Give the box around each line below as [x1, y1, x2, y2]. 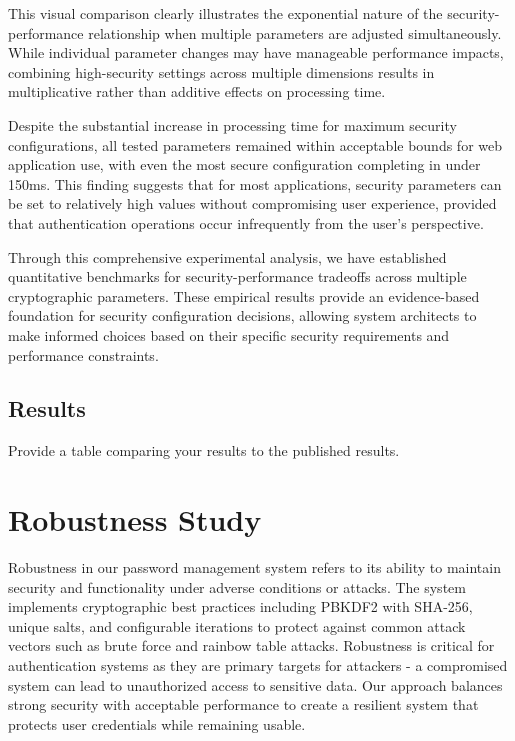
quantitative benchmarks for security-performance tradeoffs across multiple [8, 266, 467, 287]
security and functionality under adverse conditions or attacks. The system [8, 576, 466, 597]
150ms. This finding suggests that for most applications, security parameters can [8, 173, 502, 194]
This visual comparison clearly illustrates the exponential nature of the [8, 3, 443, 23]
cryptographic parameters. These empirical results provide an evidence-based [8, 285, 480, 306]
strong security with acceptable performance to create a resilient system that [8, 694, 479, 715]
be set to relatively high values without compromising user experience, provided [8, 193, 497, 214]
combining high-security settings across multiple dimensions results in [8, 61, 435, 82]
